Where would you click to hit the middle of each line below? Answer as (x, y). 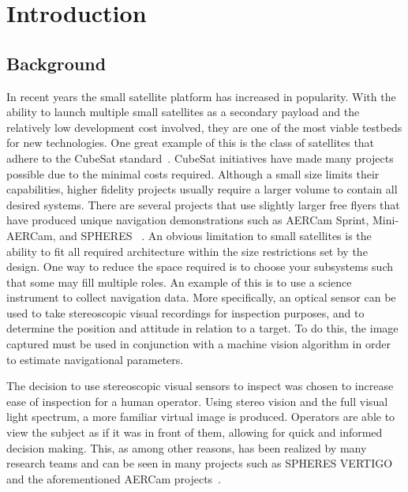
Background (56, 63)
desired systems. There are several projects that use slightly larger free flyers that (203, 204)
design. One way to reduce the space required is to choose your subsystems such (200, 267)
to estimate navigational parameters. (95, 359)
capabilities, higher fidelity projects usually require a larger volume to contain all (202, 189)
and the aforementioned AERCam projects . (114, 478)
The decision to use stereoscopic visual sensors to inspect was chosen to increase (200, 386)
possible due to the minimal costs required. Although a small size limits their (193, 173)
